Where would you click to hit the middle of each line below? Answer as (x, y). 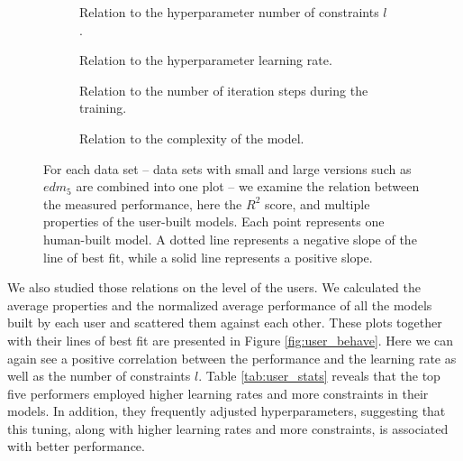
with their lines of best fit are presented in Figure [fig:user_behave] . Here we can (231, 340)
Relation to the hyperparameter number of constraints (229, 12)
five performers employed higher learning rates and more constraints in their (218, 393)
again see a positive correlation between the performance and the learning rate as (232, 358)
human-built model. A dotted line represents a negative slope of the (230, 239)
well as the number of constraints (99, 376)
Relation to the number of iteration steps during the (224, 90)
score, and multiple (317, 203)
